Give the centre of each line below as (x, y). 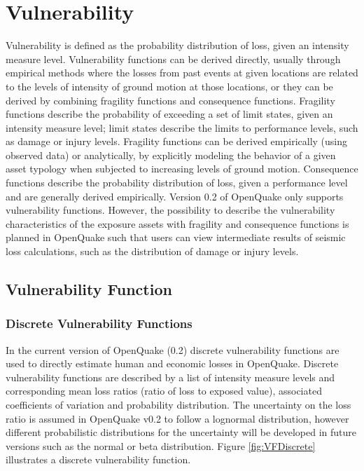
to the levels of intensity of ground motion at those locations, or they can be (169, 86)
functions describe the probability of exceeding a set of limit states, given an (169, 114)
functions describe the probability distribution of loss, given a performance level (177, 183)
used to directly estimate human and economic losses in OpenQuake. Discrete (172, 363)
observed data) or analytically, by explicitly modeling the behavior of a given (171, 155)
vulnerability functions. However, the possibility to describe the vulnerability (170, 210)
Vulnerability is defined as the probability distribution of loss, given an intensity (177, 45)
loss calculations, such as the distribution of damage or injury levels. (152, 251)
